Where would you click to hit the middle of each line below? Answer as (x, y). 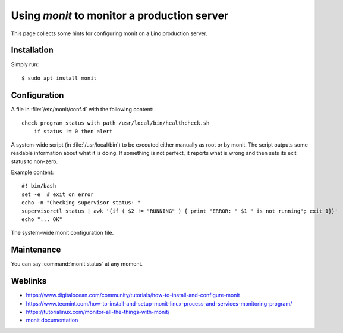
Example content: (32, 172)
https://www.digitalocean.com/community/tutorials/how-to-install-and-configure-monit (133, 295)
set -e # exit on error (58, 194)
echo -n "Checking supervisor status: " (81, 203)
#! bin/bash (39, 186)
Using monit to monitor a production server (120, 15)
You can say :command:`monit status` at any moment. (77, 264)
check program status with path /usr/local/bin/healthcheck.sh (116, 123)
